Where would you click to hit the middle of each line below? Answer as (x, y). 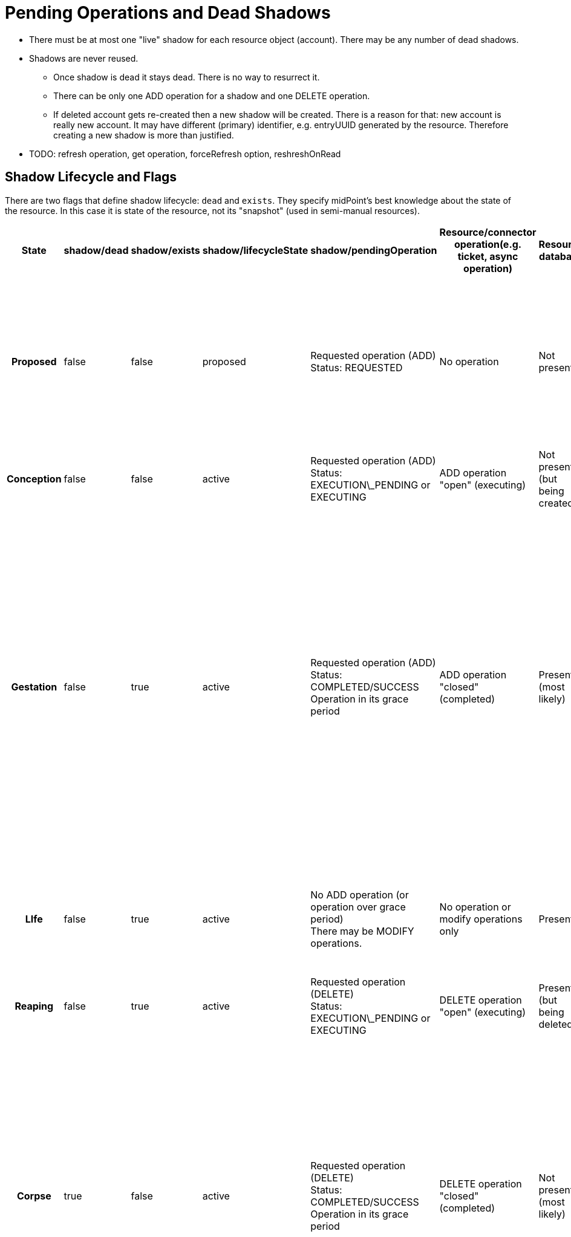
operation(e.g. (488, 244)
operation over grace (358, 907)
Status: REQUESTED (357, 367)
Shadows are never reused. (84, 58)
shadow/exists (165, 250)
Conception (34, 479)
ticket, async (488, 256)
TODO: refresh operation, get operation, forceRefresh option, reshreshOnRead (185, 154)
